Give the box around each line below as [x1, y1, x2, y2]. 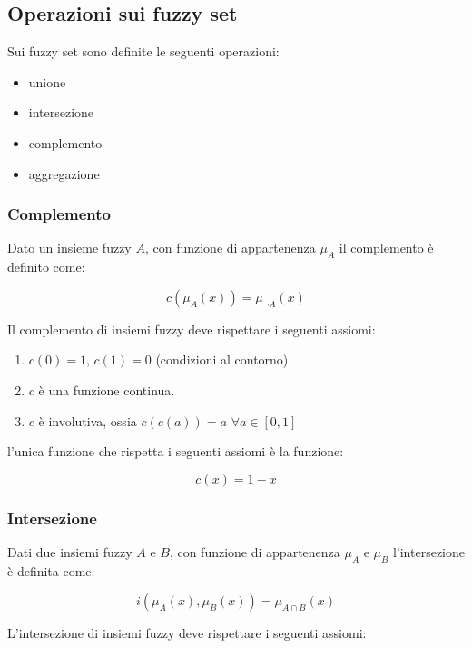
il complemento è [339, 238, 434, 257]
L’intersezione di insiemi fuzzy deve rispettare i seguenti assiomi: [7, 623, 367, 643]
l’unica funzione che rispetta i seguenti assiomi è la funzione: [7, 442, 344, 461]
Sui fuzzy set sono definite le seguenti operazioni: [7, 42, 280, 61]
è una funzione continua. [38, 380, 175, 399]
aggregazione [28, 164, 100, 183]
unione [28, 72, 66, 91]
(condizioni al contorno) [155, 350, 289, 369]
